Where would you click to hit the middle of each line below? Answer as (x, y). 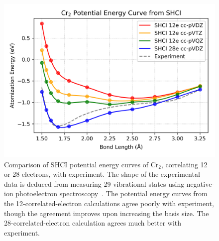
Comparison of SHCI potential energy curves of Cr (81, 164)
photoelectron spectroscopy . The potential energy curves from (111, 193)
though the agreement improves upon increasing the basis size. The (107, 213)
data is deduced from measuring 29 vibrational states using (94, 183)
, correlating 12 (184, 164)
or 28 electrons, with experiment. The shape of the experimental (102, 174)
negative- (200, 183)
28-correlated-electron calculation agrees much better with (93, 223)
